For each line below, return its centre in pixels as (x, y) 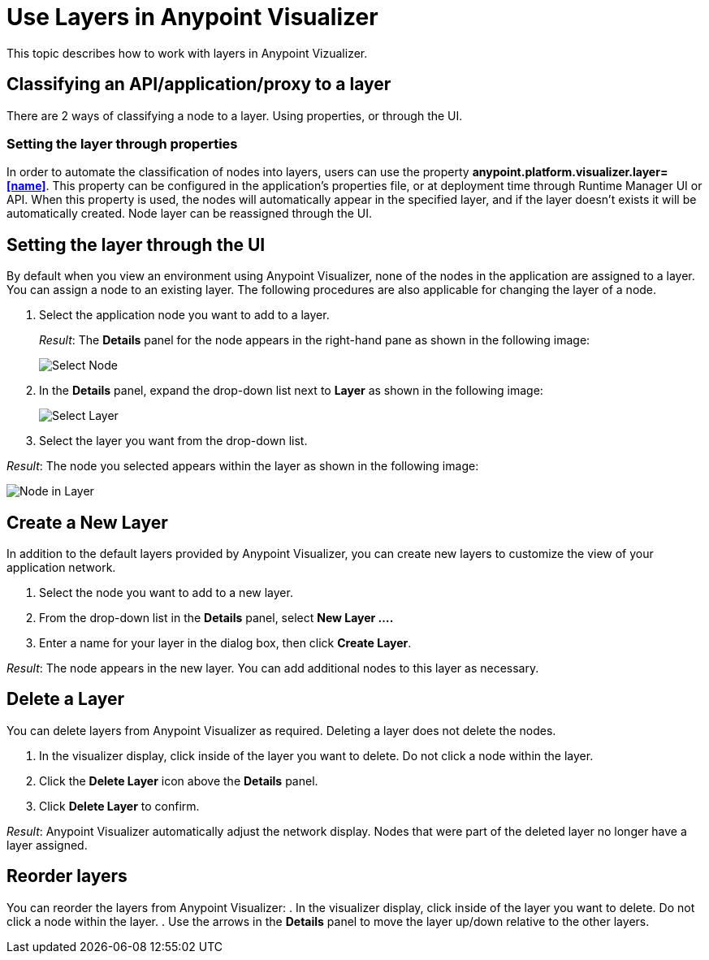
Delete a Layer (66, 699)
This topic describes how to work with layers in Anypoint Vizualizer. (187, 53)
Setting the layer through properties (122, 143)
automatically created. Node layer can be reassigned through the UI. (190, 214)
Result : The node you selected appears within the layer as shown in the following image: (243, 466)
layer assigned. (47, 845)
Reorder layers (67, 876)
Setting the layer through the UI (136, 244)
